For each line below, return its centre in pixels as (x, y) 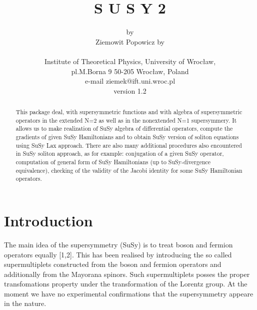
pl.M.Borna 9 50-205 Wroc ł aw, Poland (130, 71)
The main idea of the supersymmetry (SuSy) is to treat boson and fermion (118, 244)
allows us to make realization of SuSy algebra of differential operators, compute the (124, 128)
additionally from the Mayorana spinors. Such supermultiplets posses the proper (127, 274)
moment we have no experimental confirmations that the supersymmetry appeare (129, 293)
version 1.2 (130, 90)
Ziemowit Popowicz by (130, 41)
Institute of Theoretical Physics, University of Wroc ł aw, (130, 61)
